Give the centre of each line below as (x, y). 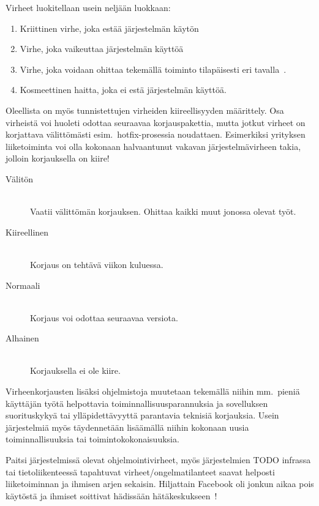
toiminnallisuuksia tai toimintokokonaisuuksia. (92, 439)
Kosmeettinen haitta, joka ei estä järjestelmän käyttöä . (123, 90)
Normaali (23, 285)
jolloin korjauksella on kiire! (58, 158)
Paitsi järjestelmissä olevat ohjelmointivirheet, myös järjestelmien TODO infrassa (158, 460)
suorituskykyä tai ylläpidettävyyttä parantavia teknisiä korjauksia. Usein (142, 415)
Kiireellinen (27, 232)
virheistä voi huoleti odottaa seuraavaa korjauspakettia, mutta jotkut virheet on (156, 122)
